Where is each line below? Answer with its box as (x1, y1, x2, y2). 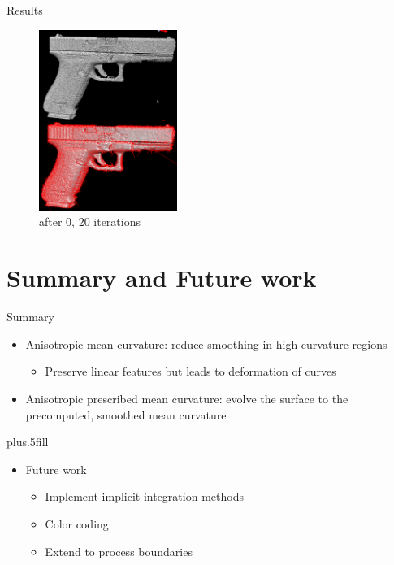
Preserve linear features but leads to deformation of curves (45, 363, 336, 380)
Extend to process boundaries (45, 542, 193, 559)
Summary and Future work (6, 261, 317, 294)
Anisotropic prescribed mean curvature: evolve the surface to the (25, 389, 349, 406)
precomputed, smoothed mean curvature (25, 406, 227, 423)
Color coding (45, 515, 109, 532)
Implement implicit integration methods (45, 488, 244, 505)
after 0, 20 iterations (39, 213, 141, 230)
